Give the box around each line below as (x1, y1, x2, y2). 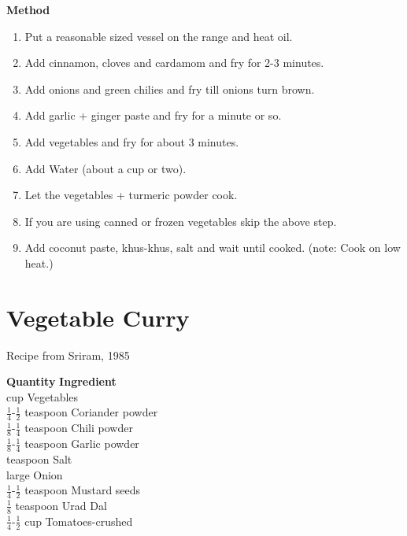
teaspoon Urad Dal (15, 497, 107, 513)
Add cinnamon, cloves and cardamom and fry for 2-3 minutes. (24, 54, 324, 71)
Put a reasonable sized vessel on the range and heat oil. (24, 28, 293, 44)
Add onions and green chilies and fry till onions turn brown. (24, 80, 315, 97)
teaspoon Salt (6, 450, 72, 467)
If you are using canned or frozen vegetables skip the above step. (24, 213, 337, 229)
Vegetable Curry (6, 301, 190, 333)
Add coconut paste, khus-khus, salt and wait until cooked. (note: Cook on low (24, 239, 401, 256)
